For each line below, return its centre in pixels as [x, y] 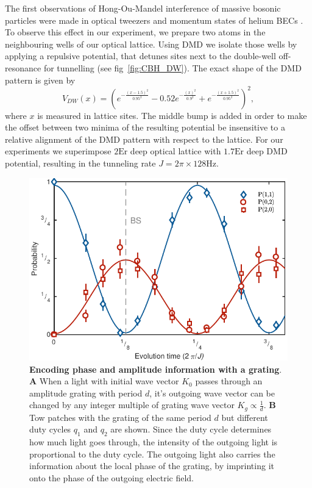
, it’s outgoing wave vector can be [212, 393]
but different [245, 417]
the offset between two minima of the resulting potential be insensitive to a [145, 127]
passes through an [229, 381]
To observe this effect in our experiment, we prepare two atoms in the [135, 32]
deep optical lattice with [175, 151]
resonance [23, 67]
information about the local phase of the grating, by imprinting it [152, 466]
